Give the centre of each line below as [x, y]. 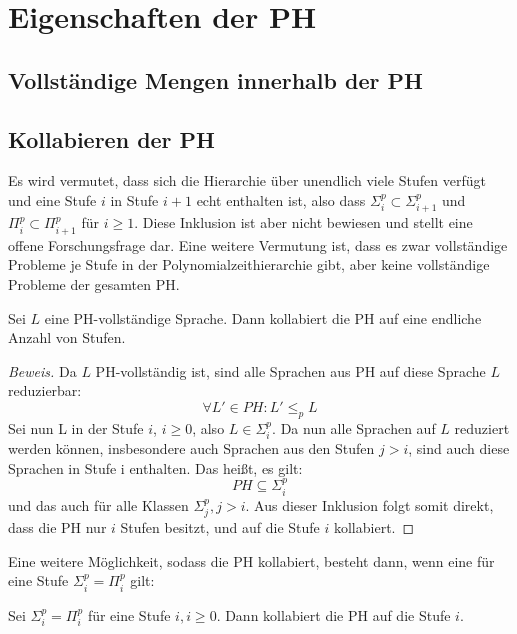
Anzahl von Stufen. [67, 337]
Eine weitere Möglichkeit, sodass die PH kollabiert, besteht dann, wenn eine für [251, 560]
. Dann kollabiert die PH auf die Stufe [333, 614]
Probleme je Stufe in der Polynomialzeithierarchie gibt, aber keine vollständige [249, 264]
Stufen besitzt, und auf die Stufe [220, 527]
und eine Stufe [52, 199]
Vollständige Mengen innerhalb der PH [215, 79]
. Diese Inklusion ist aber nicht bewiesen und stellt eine [303, 222]
